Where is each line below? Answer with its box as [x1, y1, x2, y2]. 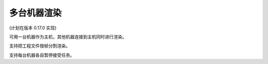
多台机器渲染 [9, 7, 62, 18]
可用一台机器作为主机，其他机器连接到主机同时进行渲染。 [9, 34, 127, 40]
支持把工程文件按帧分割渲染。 [9, 43, 70, 49]
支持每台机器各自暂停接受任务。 [9, 52, 74, 58]
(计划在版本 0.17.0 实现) [9, 25, 57, 31]
